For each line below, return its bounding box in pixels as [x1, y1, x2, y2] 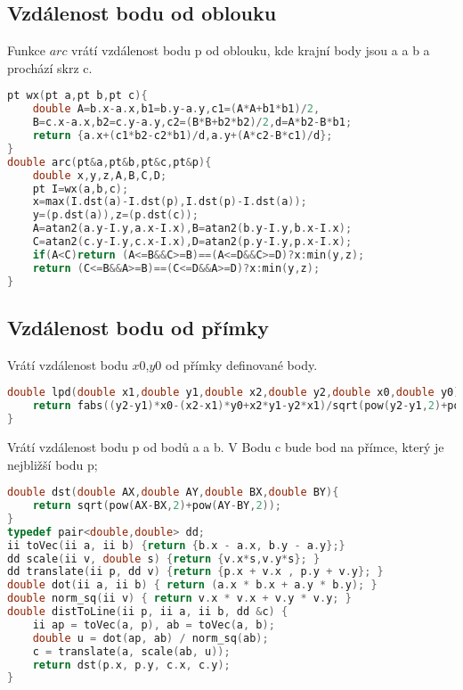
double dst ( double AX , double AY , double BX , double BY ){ [7, 486, 339, 499]
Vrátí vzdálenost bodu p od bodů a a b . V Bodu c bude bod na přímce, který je [7, 437, 444, 456]
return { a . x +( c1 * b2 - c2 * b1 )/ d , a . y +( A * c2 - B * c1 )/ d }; [32, 129, 333, 143]
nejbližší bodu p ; [7, 455, 98, 473]
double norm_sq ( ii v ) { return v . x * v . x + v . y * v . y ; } [7, 592, 352, 605]
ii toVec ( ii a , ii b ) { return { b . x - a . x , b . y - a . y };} [7, 538, 345, 552]
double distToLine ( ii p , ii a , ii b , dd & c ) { [7, 605, 288, 618]
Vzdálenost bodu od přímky [7, 313, 269, 341]
